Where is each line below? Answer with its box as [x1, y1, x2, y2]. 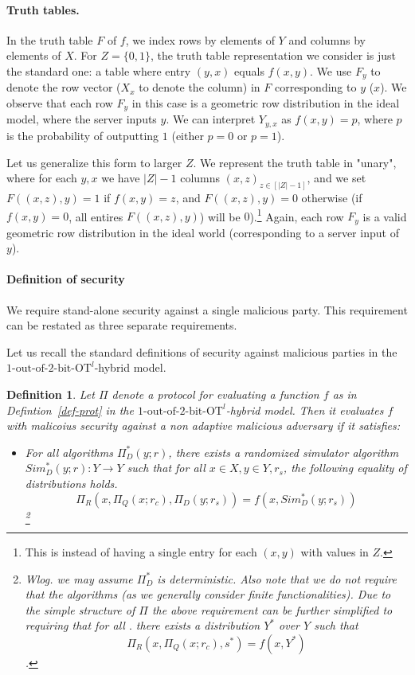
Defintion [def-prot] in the [6, 401, 134, 418]
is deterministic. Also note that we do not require [157, 570, 397, 587]
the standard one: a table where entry [6, 62, 191, 79]
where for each [6, 170, 77, 186]
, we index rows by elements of [125, 31, 275, 48]
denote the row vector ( [6, 79, 121, 96]
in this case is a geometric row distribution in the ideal [131, 95, 400, 111]
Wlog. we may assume [25, 570, 133, 587]
